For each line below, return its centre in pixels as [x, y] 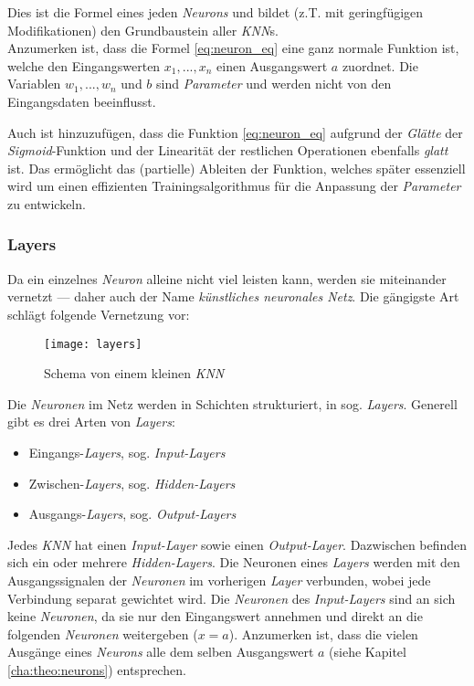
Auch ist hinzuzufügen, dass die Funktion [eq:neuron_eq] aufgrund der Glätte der [235, 132]
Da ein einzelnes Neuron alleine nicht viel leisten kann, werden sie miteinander [227, 278]
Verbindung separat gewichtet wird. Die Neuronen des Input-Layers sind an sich [232, 598]
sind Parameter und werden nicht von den [274, 84]
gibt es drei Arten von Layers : [91, 422]
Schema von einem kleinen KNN [134, 373]
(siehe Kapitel [368, 652]
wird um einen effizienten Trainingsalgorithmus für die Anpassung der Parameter [234, 186]
